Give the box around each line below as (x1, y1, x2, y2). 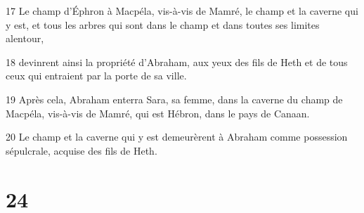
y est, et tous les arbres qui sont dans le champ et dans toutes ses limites (6, 17, 320, 32)
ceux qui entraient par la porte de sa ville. (6, 68, 187, 83)
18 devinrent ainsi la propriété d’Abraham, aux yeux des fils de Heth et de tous (6, 54, 348, 69)
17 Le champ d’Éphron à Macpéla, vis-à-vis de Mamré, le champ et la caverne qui (6, 4, 358, 18)
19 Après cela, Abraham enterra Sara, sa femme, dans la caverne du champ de (6, 91, 343, 106)
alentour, (6, 31, 44, 46)
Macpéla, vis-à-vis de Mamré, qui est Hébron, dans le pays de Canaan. (6, 105, 310, 120)
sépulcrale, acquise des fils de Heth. (6, 143, 157, 157)
